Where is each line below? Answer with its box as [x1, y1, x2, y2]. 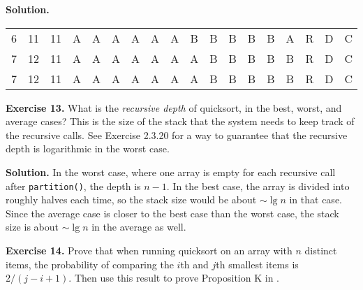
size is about [6, 219, 59, 234]
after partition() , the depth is [6, 178, 141, 193]
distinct [304, 243, 337, 257]
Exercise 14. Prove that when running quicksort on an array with [6, 243, 292, 257]
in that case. [289, 192, 342, 207]
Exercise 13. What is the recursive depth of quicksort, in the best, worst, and [6, 100, 342, 115]
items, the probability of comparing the [6, 256, 174, 271]
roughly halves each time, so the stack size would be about [6, 192, 257, 207]
